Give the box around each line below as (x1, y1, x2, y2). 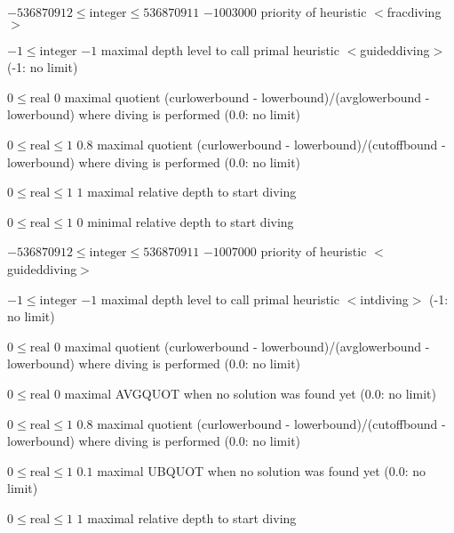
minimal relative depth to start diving (87, 212, 294, 230)
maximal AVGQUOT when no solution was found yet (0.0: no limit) (64, 384, 436, 402)
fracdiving (386, 3, 442, 20)
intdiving (360, 289, 409, 308)
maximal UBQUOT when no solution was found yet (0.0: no (97, 461, 426, 480)
